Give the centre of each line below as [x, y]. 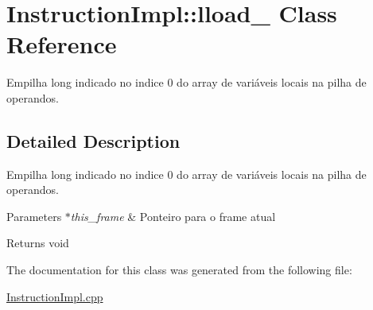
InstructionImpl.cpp [55, 296]
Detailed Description [93, 140]
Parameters [34, 216]
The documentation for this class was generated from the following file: [179, 270]
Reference [62, 44]
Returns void [38, 243]
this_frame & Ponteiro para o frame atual [173, 216]
